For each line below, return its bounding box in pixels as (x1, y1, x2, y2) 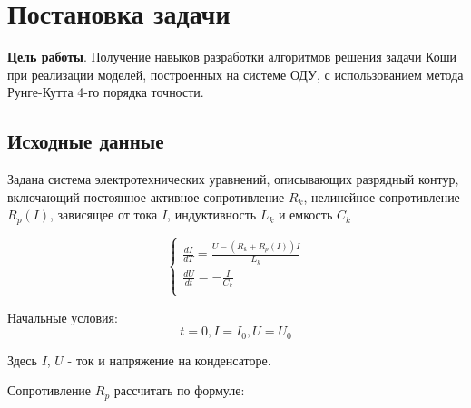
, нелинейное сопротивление (303, 187, 460, 206)
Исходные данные (7, 127, 164, 155)
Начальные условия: (7, 307, 118, 326)
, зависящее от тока (50, 205, 158, 224)
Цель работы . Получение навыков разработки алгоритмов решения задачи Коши (7, 47, 456, 66)
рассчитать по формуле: (113, 381, 245, 400)
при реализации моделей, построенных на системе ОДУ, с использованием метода (7, 64, 464, 83)
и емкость (278, 205, 333, 224)
